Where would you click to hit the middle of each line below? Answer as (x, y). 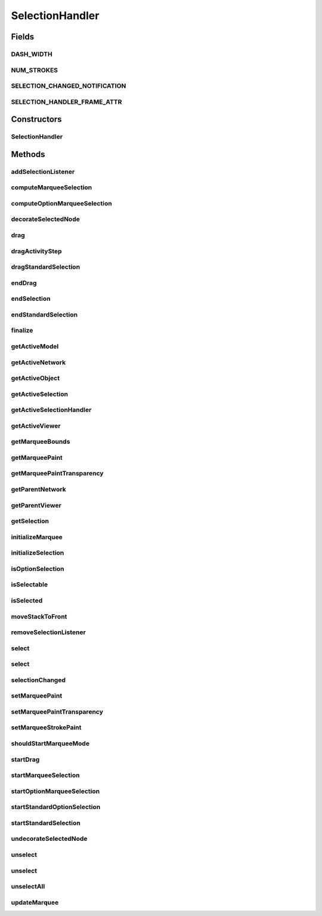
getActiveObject (35, 378)
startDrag (25, 760)
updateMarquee (35, 902)
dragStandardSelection (46, 267)
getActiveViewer (36, 426)
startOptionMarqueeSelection (55, 791)
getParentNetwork (38, 490)
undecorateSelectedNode (49, 839)
